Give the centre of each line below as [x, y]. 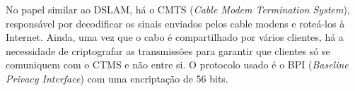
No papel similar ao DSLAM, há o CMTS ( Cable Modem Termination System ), [178, 9]
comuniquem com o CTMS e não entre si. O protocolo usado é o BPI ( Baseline [177, 65]
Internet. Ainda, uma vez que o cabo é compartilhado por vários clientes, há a [175, 37]
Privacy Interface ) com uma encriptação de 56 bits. [117, 78]
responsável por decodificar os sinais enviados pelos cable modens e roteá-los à [175, 23]
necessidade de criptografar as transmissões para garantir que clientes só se [168, 50]
